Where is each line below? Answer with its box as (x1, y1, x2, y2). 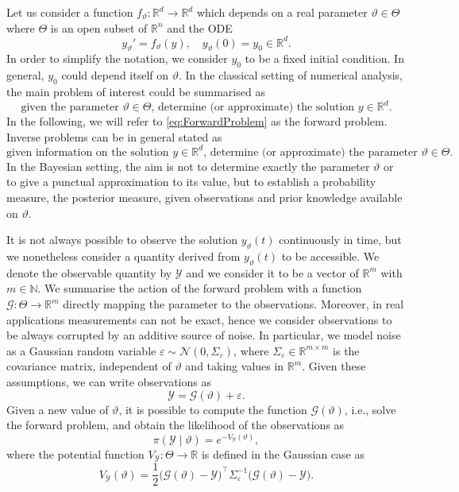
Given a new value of (6, 401, 109, 417)
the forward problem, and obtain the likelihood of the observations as (6, 416, 345, 433)
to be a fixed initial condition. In (245, 50, 404, 67)
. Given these (302, 358, 366, 374)
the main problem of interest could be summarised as (6, 83, 265, 100)
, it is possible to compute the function (118, 401, 307, 417)
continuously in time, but (279, 231, 402, 248)
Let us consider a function (6, 4, 133, 20)
